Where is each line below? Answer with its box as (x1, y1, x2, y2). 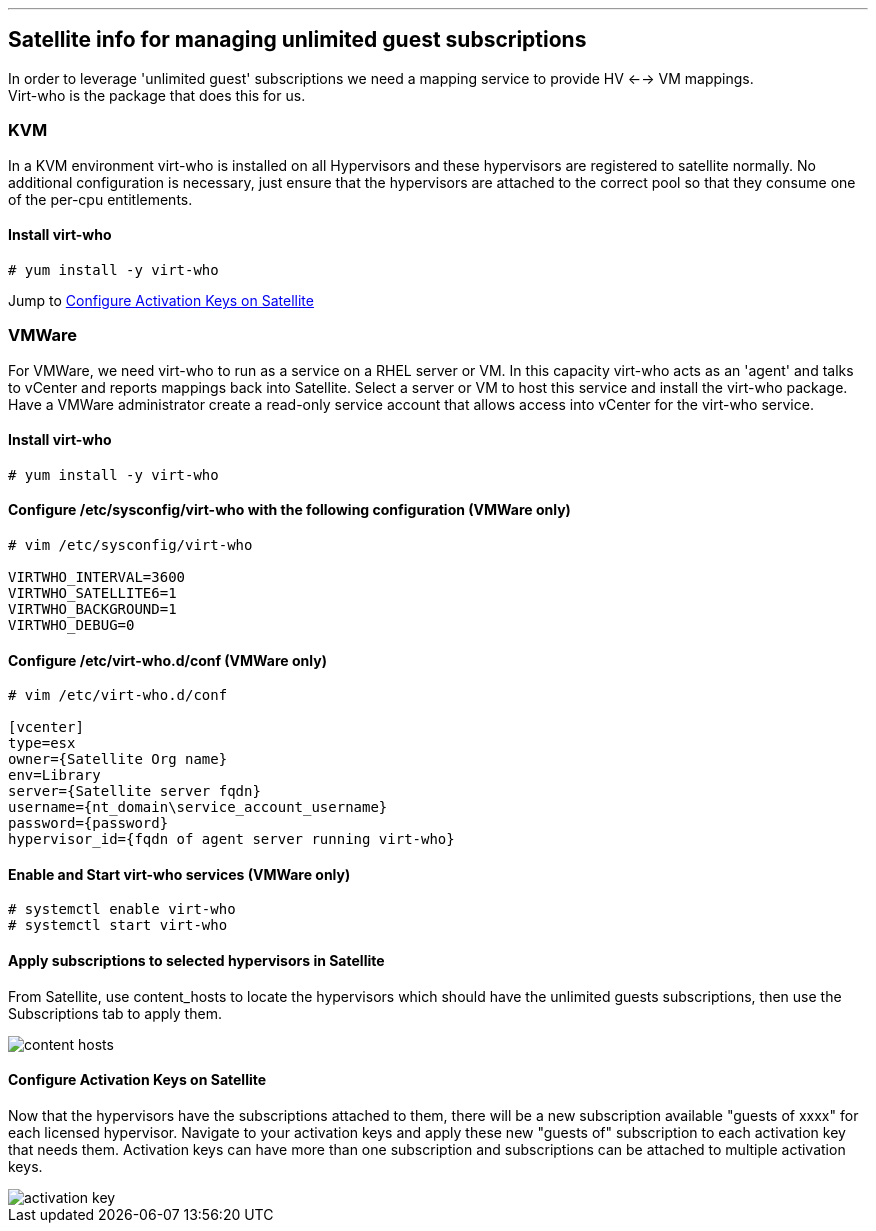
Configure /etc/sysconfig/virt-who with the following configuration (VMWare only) (8, 501, 571, 519)
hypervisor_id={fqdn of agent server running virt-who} (8, 831, 455, 848)
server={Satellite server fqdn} (8, 783, 261, 800)
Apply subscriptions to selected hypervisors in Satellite (8, 952, 385, 970)
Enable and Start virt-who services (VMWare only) (8, 865, 351, 883)
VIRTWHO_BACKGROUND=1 (8, 601, 177, 617)
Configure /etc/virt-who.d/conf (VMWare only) (8, 651, 327, 669)
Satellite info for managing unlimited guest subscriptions (8, 27, 587, 53)
